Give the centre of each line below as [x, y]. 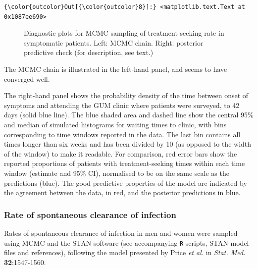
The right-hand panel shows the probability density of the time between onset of [126, 95]
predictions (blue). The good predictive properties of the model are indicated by [126, 183]
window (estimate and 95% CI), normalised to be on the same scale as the [117, 173]
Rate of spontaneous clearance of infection [90, 214]
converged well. [27, 79]
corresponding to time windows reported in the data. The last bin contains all [122, 134]
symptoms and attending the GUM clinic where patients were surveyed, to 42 [122, 105]
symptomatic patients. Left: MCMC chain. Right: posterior [114, 42]
